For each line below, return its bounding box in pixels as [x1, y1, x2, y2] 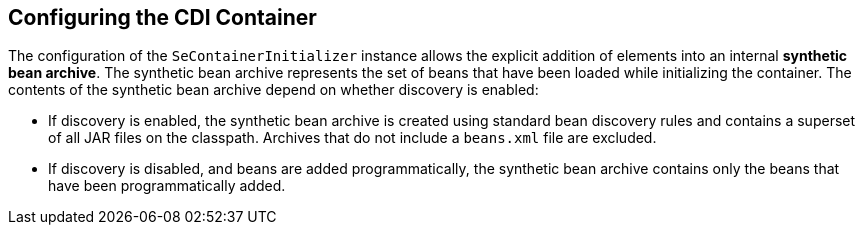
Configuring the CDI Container [8, 5, 317, 30]
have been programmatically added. [48, 177, 286, 195]
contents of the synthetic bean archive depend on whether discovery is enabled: [8, 81, 539, 99]
